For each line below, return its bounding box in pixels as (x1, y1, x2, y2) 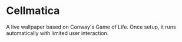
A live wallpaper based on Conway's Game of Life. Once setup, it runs (6, 23, 176, 30)
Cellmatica (6, 4, 60, 17)
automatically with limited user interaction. (6, 29, 109, 36)
